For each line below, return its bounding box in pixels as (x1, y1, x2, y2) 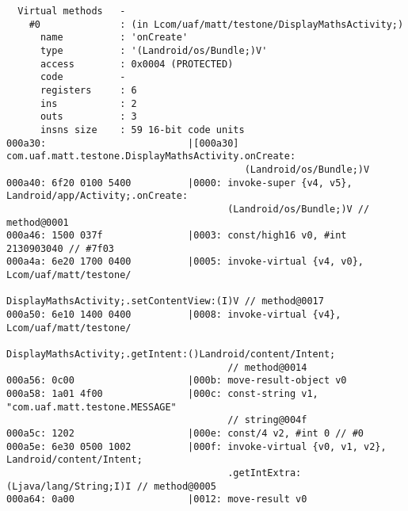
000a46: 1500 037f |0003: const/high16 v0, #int (6, 230, 347, 242)
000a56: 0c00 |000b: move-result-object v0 (6, 375, 347, 387)
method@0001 (6, 216, 69, 228)
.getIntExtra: (227, 467, 302, 479)
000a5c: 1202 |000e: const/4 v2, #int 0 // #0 (6, 428, 364, 439)
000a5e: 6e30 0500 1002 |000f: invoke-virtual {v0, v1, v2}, (6, 440, 387, 452)
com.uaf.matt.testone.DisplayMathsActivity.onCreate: (6, 151, 296, 162)
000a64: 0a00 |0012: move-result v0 (6, 494, 307, 505)
